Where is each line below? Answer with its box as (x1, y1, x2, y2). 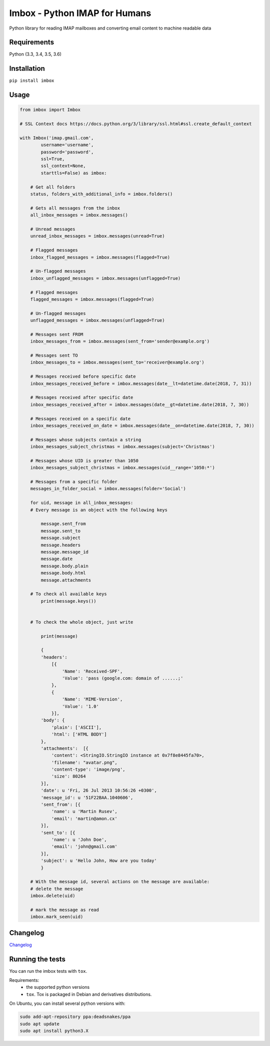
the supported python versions (26, 984, 90, 990)
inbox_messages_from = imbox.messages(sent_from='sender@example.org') (30, 338, 210, 344)
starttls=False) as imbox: (40, 170, 107, 176)
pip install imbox (9, 78, 54, 84)
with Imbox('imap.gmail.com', (19, 135, 94, 140)
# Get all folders (30, 184, 75, 190)
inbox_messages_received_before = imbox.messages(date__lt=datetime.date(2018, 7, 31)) (30, 381, 252, 386)
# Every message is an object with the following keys (30, 507, 167, 512)
